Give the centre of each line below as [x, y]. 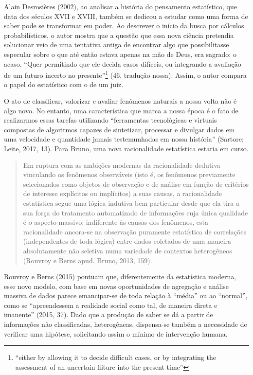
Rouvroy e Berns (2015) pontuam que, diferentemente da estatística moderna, [120, 277]
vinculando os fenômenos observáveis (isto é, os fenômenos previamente [129, 174]
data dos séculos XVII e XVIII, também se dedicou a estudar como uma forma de [126, 16]
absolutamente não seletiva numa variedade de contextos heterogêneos [127, 250]
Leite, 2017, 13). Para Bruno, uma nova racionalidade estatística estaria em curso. [126, 148]
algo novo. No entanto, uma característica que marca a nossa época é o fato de [121, 110]
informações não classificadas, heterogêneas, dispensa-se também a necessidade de [126, 324]
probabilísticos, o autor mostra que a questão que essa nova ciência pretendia [119, 35]
